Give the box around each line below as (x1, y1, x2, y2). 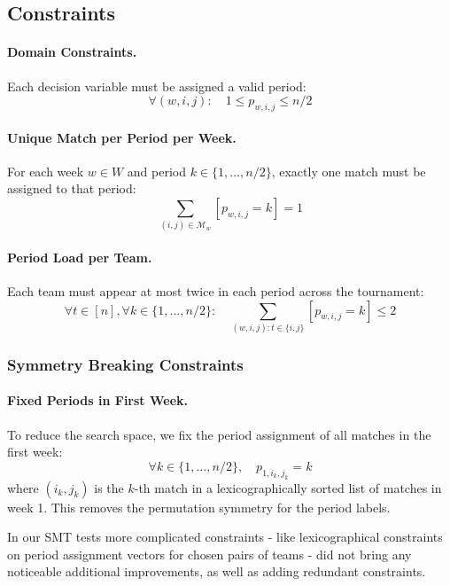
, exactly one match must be (271, 161, 426, 180)
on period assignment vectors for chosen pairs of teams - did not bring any (7, 544, 412, 563)
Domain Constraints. (7, 43, 137, 61)
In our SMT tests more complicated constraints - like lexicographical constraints (7, 527, 443, 546)
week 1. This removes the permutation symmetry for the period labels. (7, 497, 391, 516)
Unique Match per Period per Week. (7, 128, 237, 146)
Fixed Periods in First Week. (7, 391, 188, 410)
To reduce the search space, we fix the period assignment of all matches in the (7, 425, 431, 443)
